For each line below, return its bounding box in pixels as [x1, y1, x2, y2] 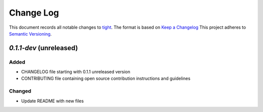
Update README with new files [21, 98, 84, 104]
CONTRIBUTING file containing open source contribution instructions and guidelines [21, 75, 191, 81]
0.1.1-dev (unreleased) [9, 44, 78, 52]
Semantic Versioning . [9, 31, 52, 37]
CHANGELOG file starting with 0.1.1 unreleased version [21, 69, 131, 75]
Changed [9, 88, 32, 94]
